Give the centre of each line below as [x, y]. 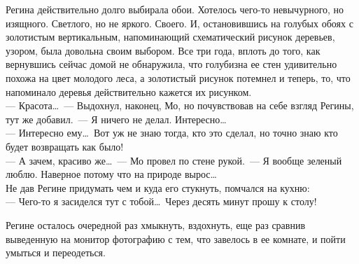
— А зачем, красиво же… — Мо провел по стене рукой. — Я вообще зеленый [174, 160]
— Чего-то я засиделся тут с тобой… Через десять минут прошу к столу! [161, 201]
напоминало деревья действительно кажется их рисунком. [129, 91]
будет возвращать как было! [65, 146]
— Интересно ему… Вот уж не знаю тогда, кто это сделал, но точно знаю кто [172, 133]
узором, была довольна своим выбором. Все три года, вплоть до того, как [163, 50]
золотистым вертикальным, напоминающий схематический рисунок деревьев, [170, 37]
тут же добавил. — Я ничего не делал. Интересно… [116, 119]
